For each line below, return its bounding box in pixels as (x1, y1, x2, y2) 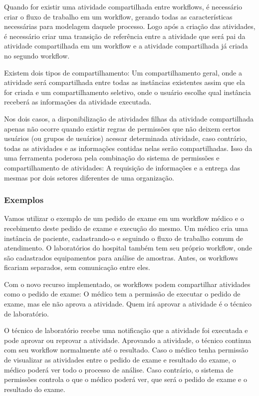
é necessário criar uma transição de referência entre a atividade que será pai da (4, 30, 246, 41)
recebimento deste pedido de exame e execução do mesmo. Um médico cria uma (4, 222, 248, 233)
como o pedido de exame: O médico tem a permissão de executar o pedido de (4, 288, 241, 299)
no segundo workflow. (4, 50, 70, 60)
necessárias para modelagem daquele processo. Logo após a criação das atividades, (4, 21, 256, 31)
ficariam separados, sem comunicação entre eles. (4, 262, 150, 272)
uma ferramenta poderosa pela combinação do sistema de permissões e (4, 152, 220, 163)
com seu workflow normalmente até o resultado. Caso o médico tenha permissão (4, 344, 249, 355)
